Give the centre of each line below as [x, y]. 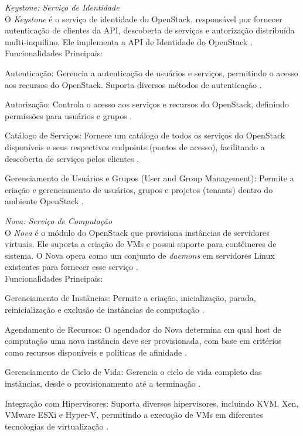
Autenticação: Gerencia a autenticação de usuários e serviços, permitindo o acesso [151, 72]
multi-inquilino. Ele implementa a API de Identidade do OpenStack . [129, 41]
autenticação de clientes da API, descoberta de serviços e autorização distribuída [150, 30]
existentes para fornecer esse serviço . [72, 267]
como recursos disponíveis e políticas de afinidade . [96, 352]
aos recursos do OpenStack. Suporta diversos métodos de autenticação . [133, 84]
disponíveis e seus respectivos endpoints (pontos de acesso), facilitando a [135, 146]
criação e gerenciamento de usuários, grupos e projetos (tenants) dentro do [139, 189]
